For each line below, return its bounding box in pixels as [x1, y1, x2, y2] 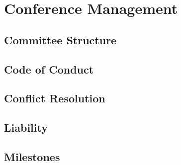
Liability [4, 120, 48, 135]
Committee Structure [4, 32, 117, 47]
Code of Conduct [4, 61, 94, 77]
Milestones [4, 149, 60, 164]
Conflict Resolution [4, 90, 105, 106]
